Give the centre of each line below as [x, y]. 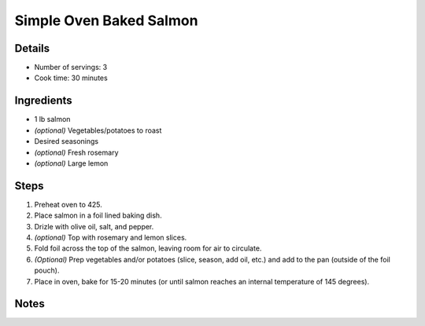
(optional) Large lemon [71, 163]
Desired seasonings [66, 141]
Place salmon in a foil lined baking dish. [98, 215]
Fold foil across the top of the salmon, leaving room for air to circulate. [148, 248]
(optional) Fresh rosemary [76, 152]
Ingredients [43, 101]
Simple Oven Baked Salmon [106, 20]
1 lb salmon [52, 119]
